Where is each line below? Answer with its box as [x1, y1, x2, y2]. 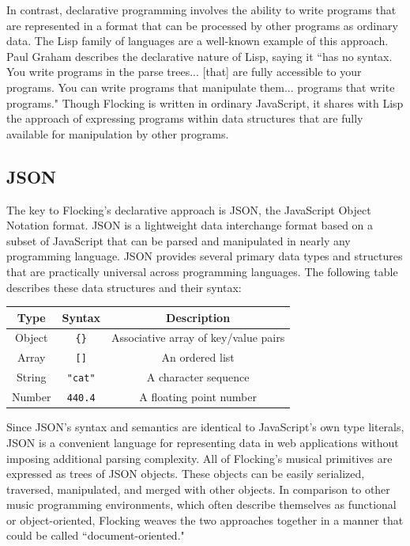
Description [166, 309, 231, 325]
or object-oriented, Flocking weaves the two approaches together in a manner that [6, 511, 404, 528]
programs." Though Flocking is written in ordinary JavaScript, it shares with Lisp [6, 94, 404, 111]
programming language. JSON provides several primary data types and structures [6, 248, 403, 264]
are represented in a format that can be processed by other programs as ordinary [6, 17, 398, 33]
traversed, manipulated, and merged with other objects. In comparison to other [6, 480, 390, 497]
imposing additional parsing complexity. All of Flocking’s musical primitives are [6, 449, 393, 466]
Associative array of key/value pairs [111, 329, 285, 346]
